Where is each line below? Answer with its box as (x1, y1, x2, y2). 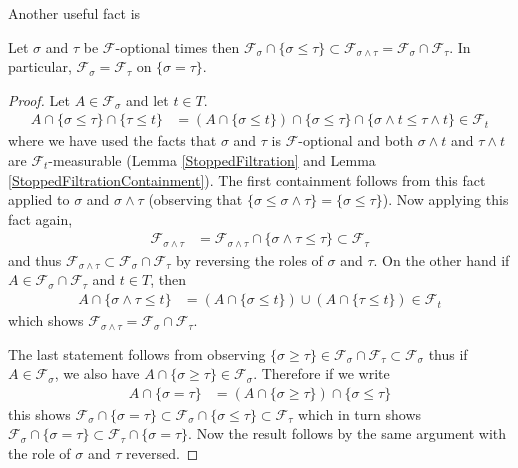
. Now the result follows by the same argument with (188, 423, 507, 444)
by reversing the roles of (175, 249, 323, 270)
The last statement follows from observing (8, 343, 266, 364)
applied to (8, 189, 70, 210)
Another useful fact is (8, 3, 141, 23)
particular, (8, 56, 72, 77)
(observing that (148, 189, 243, 210)
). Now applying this (382, 189, 509, 210)
